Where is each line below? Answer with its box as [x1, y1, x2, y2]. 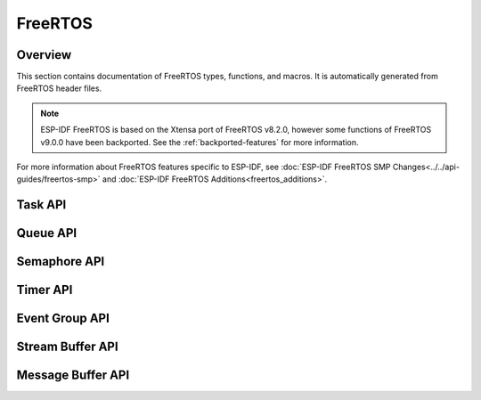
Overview [16, 47, 72, 62]
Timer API [16, 282, 73, 298]
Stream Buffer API [16, 339, 119, 355]
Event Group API [16, 311, 110, 326]
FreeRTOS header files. [16, 83, 102, 94]
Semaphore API [16, 254, 105, 269]
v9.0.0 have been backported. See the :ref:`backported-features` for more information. [40, 136, 359, 147]
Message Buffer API [16, 368, 130, 383]
